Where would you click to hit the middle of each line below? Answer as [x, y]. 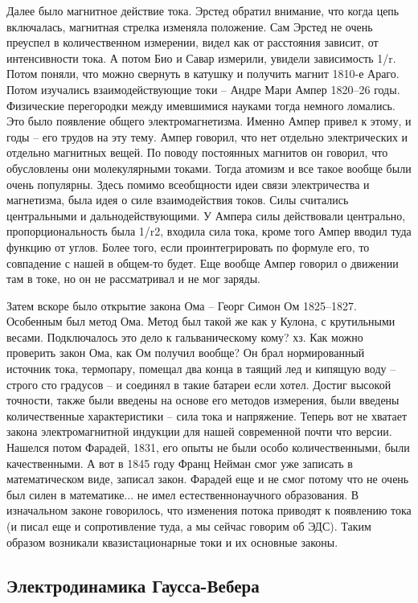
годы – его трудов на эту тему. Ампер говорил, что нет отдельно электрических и [207, 136]
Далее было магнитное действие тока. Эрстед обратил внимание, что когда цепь [203, 10]
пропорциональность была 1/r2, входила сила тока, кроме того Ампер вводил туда [209, 231]
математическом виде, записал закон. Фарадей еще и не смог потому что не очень [208, 479]
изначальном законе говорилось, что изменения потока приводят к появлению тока [209, 510]
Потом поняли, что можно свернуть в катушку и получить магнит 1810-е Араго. [203, 74]
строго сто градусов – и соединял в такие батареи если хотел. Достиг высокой [199, 384]
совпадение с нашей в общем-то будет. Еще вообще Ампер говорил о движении [203, 263]
